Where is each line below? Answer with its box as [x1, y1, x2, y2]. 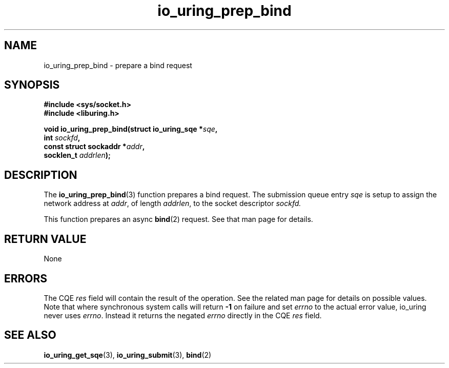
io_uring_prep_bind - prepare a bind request [44, 60, 192, 70]
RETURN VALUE [4, 232, 87, 246]
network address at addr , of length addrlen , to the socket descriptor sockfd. [44, 199, 301, 208]
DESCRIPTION [4, 168, 77, 181]
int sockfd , [44, 133, 80, 142]
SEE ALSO [4, 329, 56, 342]
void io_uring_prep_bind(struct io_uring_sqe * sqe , [44, 125, 218, 134]
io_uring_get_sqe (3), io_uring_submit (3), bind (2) [44, 350, 212, 359]
